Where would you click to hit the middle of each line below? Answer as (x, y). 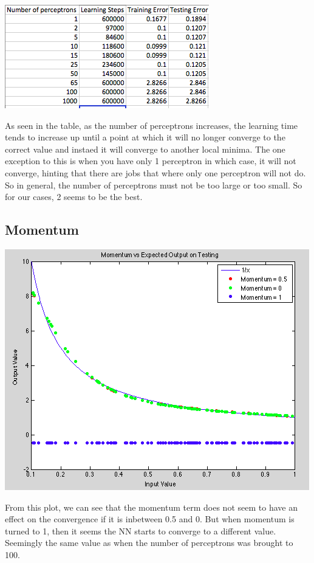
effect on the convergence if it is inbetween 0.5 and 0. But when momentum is (150, 519)
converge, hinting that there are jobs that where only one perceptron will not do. (155, 172)
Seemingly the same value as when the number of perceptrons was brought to (149, 543)
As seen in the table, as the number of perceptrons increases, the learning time (152, 125)
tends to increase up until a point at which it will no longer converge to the (145, 137)
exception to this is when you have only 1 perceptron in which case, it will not (151, 161)
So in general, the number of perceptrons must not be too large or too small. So (154, 185)
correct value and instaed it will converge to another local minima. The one (145, 149)
